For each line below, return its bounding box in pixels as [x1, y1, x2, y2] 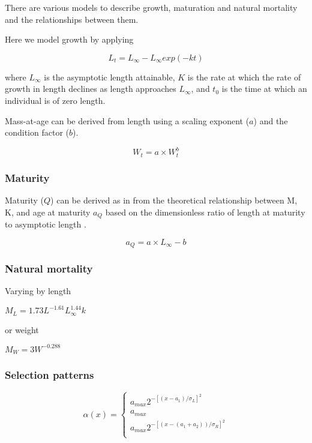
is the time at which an [221, 82, 307, 95]
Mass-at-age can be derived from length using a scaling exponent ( [5, 114, 250, 127]
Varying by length [5, 285, 71, 297]
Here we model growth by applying [5, 33, 134, 46]
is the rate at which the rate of [187, 70, 301, 83]
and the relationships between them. [5, 13, 139, 25]
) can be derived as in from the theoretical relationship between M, [50, 193, 298, 206]
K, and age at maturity [5, 205, 91, 218]
